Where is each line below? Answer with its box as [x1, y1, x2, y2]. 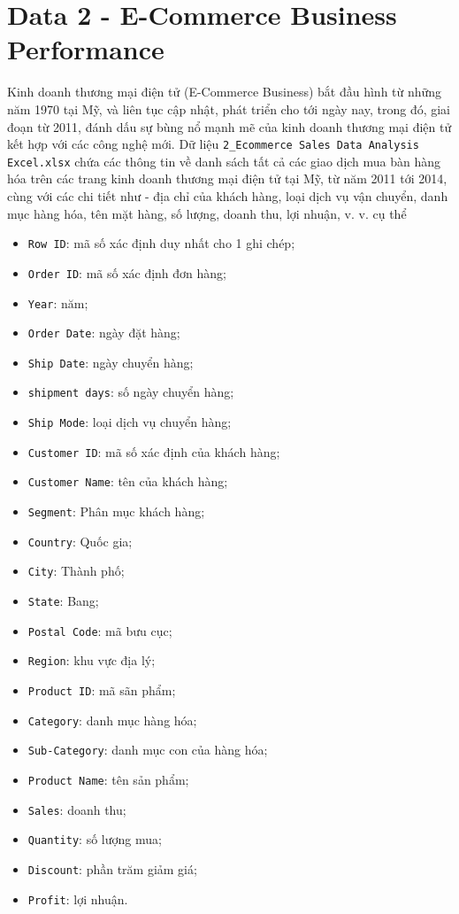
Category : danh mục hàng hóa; [27, 710, 197, 729]
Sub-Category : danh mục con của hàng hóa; [27, 740, 268, 759]
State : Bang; [27, 592, 99, 610]
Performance [7, 31, 164, 67]
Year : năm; [27, 293, 88, 312]
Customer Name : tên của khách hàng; [27, 472, 228, 491]
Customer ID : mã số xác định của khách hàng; [27, 442, 280, 461]
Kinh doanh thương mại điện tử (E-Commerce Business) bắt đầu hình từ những [7, 82, 442, 101]
